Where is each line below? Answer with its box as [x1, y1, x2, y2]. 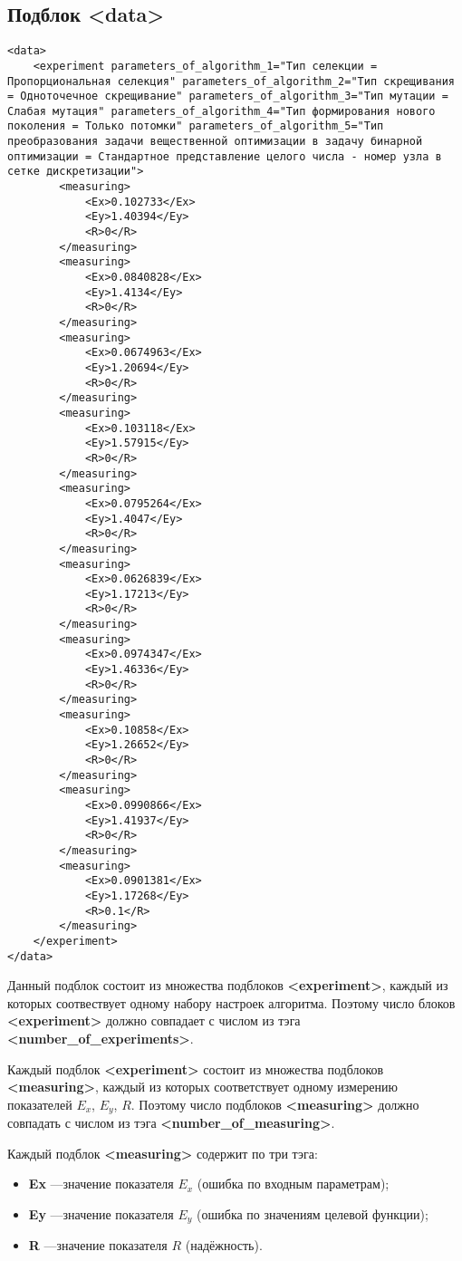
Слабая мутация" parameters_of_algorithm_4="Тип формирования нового [7, 104, 436, 118]
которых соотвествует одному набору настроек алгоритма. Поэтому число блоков [7, 993, 456, 1012]
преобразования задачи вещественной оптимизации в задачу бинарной [7, 135, 423, 149]
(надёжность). [185, 1236, 263, 1255]
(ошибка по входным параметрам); [197, 1174, 390, 1193]
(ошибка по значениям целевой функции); [197, 1205, 428, 1224]
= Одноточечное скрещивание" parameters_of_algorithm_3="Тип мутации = [7, 90, 448, 103]
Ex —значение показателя [28, 1174, 174, 1193]
